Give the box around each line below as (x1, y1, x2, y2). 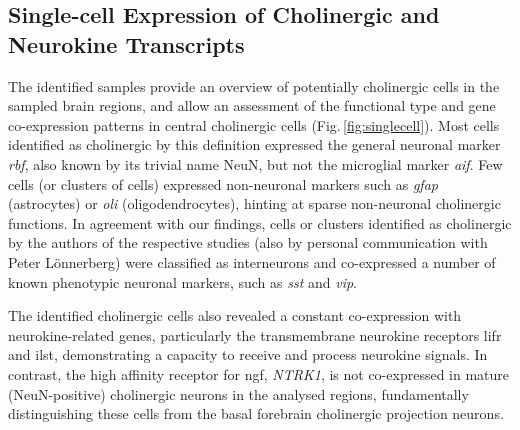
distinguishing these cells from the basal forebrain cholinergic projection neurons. (8, 403, 504, 424)
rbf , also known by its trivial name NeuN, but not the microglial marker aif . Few (8, 153, 503, 174)
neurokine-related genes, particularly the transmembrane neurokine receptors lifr (8, 324, 502, 345)
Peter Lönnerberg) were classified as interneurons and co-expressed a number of (8, 251, 496, 272)
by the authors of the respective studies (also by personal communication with (8, 232, 488, 253)
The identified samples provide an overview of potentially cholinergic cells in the (8, 75, 500, 96)
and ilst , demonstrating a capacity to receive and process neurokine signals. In (8, 344, 488, 365)
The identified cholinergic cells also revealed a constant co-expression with (8, 305, 462, 326)
